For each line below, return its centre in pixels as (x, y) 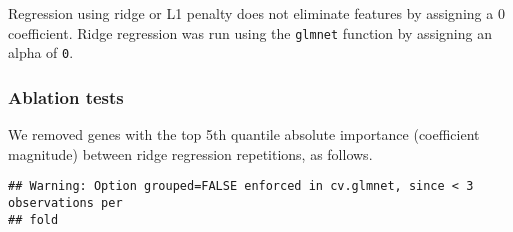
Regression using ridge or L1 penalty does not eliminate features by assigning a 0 (256, 13)
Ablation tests (66, 96)
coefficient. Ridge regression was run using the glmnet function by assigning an (250, 32)
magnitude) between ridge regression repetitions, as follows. (190, 153)
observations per (65, 202)
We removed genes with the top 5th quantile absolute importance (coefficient (244, 134)
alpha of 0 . (41, 52)
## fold (33, 219)
